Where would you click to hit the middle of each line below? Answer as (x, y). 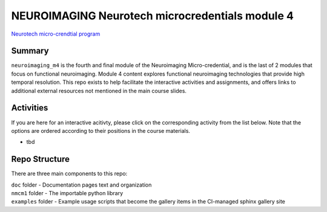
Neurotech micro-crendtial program (56, 34)
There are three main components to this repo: (69, 174)
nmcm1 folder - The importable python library (67, 193)
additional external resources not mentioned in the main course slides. (99, 91)
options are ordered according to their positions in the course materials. (101, 130)
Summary (30, 51)
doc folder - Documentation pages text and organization (81, 185)
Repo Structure (40, 159)
